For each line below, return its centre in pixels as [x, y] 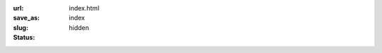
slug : [21, 27]
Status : [24, 38]
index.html [84, 8]
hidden [79, 27]
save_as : [27, 18]
